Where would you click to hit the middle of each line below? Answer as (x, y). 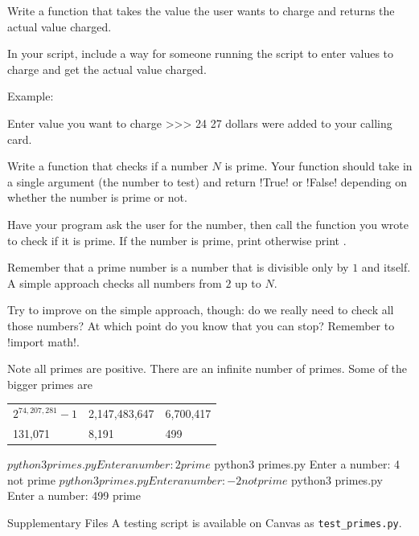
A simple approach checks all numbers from (115, 282)
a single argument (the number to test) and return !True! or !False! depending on (207, 181)
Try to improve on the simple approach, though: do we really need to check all (201, 310)
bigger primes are (50, 384)
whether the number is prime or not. (97, 197)
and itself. (386, 267)
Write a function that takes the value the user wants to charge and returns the (201, 10)
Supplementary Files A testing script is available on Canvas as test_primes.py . (205, 522)
